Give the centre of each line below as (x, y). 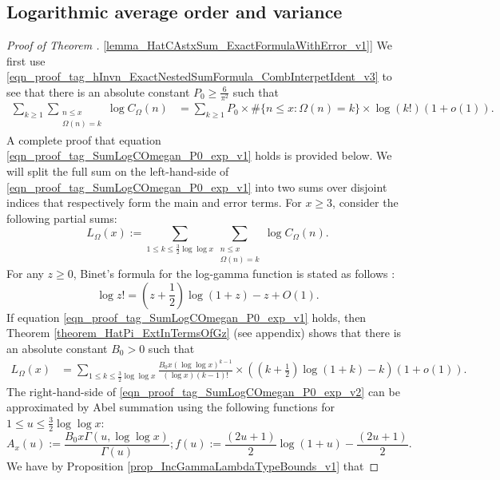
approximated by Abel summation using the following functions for (171, 407)
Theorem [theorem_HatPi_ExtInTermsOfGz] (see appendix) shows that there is (204, 333)
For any (25, 274)
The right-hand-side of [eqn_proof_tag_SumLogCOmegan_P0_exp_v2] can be (203, 391)
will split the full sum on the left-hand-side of (118, 171)
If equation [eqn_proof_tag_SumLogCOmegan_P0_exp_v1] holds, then (187, 317)
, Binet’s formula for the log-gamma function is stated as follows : (234, 274)
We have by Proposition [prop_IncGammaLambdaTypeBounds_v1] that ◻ (193, 465)
